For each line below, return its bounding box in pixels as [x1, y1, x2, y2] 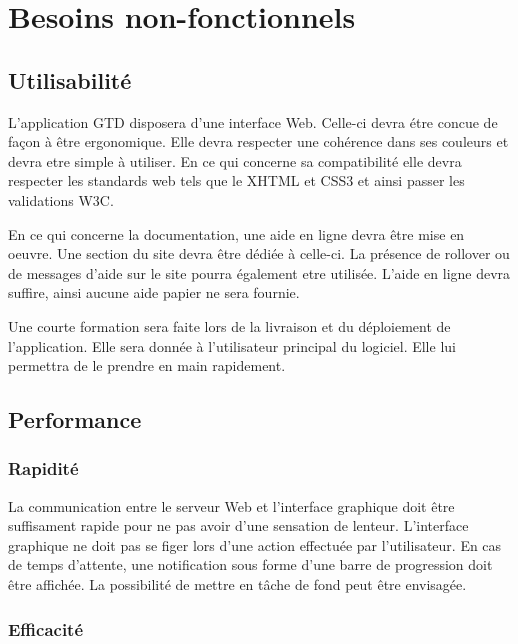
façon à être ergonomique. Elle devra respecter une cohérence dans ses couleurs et [8, 131, 509, 152]
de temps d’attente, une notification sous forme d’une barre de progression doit [8, 554, 493, 575]
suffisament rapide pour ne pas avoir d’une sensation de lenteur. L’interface [8, 515, 469, 536]
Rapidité [8, 456, 79, 481]
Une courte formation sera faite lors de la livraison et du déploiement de [8, 315, 451, 336]
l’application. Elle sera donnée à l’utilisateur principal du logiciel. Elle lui [8, 335, 456, 356]
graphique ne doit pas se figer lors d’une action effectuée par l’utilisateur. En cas [8, 534, 502, 555]
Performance [8, 404, 142, 435]
